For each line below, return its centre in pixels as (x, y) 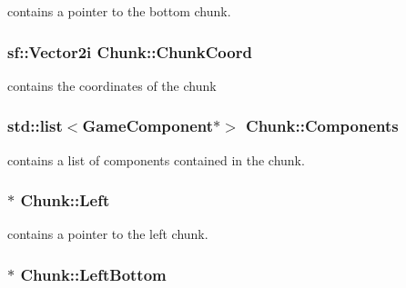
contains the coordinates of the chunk (112, 85)
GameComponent (148, 126)
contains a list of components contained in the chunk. (156, 159)
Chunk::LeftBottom (93, 274)
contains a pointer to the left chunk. (108, 234)
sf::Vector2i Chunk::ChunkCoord (130, 51)
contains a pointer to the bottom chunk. (119, 11)
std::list (35, 126)
